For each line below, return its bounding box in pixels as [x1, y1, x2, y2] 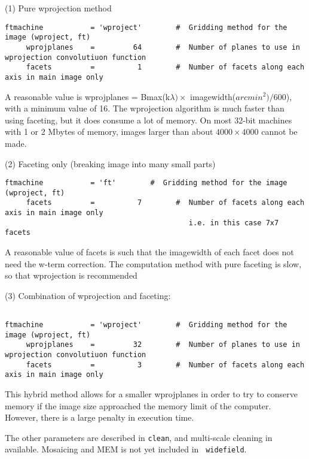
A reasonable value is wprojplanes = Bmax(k [5, 90, 170, 102]
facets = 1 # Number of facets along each [26, 63, 305, 72]
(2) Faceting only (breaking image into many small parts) [5, 157, 216, 170]
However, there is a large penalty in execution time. [5, 411, 194, 424]
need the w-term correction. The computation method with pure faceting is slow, [5, 257, 302, 270]
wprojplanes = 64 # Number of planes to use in [26, 43, 300, 52]
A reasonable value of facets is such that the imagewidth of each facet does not [5, 246, 294, 258]
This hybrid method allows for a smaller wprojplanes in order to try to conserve [5, 388, 298, 400]
